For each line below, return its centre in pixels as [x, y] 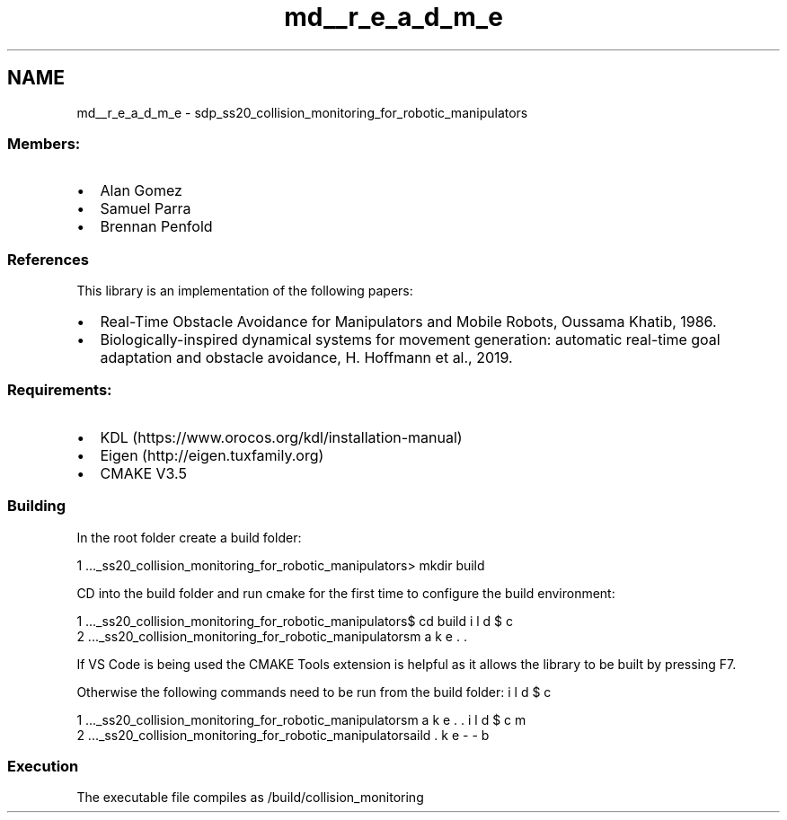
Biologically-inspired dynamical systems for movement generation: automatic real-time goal [410, 340]
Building [37, 506]
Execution [43, 766]
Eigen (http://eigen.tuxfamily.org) [212, 455]
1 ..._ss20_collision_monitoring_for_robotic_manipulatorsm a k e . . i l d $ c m [301, 719]
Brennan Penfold [156, 227]
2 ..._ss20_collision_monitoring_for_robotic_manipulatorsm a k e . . [272, 636]
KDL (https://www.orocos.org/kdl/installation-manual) [281, 437]
